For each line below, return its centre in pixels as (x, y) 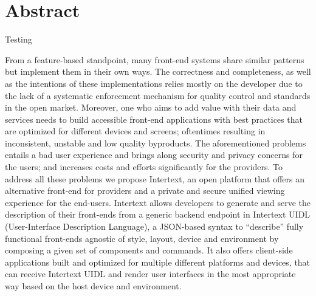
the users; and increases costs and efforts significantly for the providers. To (144, 167)
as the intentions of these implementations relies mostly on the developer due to (154, 83)
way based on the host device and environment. (93, 286)
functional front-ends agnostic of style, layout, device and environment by (142, 238)
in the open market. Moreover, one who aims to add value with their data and (151, 107)
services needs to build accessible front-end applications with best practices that (154, 119)
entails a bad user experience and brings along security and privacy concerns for (154, 155)
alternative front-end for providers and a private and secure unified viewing (145, 191)
